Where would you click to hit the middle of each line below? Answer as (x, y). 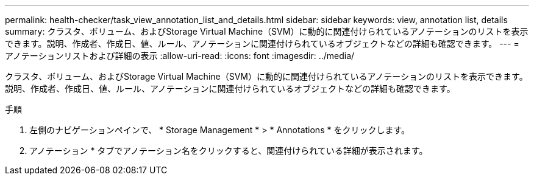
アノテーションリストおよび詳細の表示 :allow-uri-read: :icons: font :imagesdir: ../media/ (180, 56)
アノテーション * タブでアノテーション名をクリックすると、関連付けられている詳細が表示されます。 (229, 151)
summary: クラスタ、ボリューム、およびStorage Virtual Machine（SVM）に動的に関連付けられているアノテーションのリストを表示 (267, 31)
